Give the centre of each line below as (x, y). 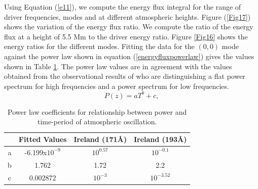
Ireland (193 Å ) (160, 139)
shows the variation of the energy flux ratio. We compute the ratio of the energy (129, 27)
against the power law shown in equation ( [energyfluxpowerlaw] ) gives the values (129, 56)
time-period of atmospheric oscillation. (97, 122)
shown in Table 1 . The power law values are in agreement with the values (118, 66)
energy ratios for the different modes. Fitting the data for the (99, 46)
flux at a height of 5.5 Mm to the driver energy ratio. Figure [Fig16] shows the (126, 36)
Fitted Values (43, 139)
